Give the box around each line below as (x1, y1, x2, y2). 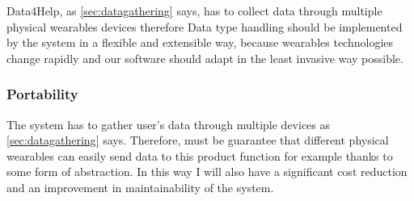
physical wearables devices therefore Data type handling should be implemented (6, 18, 403, 35)
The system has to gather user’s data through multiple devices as (6, 115, 331, 132)
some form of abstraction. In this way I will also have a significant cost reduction (6, 163, 408, 180)
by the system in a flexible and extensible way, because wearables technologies (6, 34, 394, 51)
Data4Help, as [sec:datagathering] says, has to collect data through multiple (6, 2, 382, 19)
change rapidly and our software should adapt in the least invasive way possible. (6, 49, 403, 66)
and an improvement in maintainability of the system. (6, 178, 274, 195)
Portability (6, 84, 78, 104)
